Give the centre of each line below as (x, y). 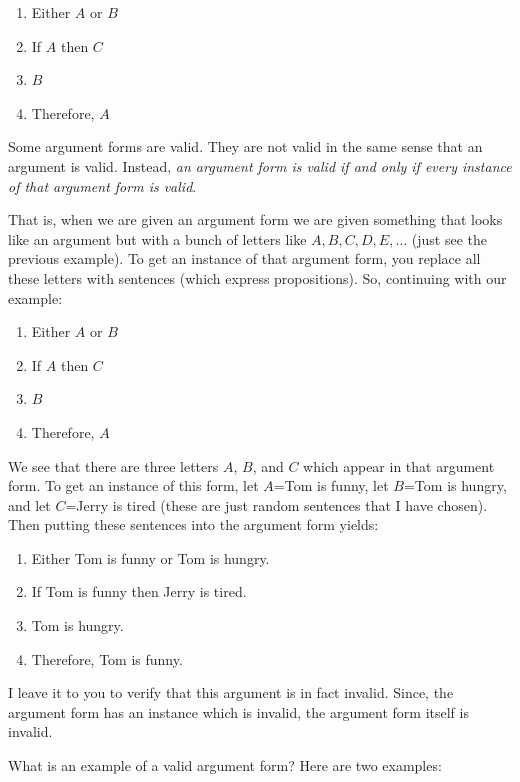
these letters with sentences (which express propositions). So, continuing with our (257, 277)
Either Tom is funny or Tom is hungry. (150, 557)
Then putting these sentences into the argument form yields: (193, 524)
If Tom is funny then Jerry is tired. (139, 591)
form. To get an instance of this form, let (133, 485)
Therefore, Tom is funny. (107, 658)
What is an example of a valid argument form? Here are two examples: (225, 765)
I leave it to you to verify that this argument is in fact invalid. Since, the (231, 692)
